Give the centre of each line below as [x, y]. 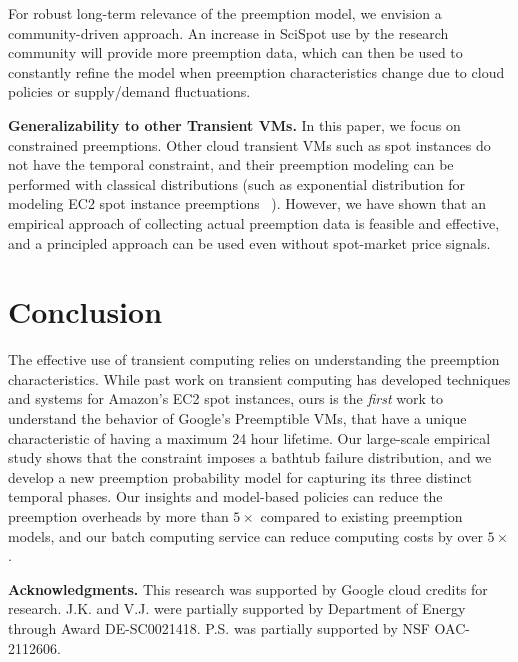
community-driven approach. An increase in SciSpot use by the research [228, 32]
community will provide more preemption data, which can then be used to [235, 52]
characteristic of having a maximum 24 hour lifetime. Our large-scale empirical [249, 437]
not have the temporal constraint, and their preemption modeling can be [231, 164]
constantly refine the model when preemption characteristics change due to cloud [256, 71]
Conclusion [85, 311]
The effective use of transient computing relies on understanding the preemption [254, 359]
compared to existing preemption [361, 516]
